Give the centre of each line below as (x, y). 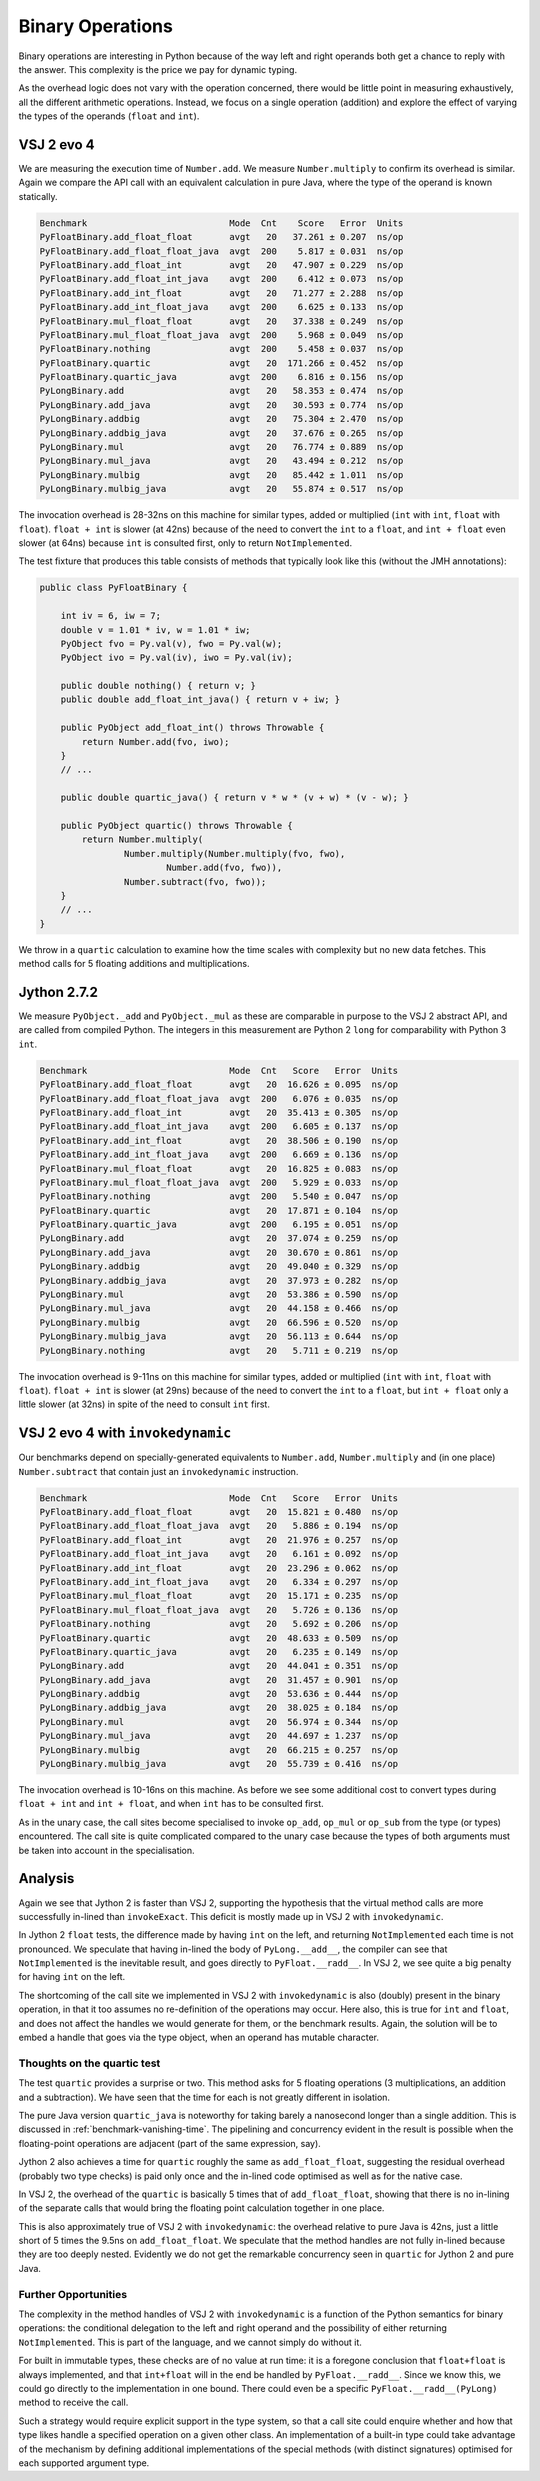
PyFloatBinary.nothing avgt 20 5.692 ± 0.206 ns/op (219, 1624)
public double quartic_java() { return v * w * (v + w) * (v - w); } (234, 798)
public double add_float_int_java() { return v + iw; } (200, 699)
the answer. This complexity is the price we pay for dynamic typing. (158, 69)
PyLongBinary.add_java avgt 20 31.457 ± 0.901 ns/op (219, 1679)
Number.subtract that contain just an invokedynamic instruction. (158, 1471)
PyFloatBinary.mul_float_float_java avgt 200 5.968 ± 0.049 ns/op (221, 334)
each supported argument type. (84, 2462)
